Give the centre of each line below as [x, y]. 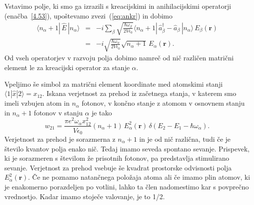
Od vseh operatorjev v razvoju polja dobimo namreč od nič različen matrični [119, 58]
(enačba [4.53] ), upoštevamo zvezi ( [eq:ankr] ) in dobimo [88, 15]
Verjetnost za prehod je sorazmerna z [60, 139]
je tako [102, 112]
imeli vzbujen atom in [37, 103]
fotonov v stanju [58, 112]
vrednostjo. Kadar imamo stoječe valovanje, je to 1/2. [85, 196]
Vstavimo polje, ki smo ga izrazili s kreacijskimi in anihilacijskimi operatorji [118, 6]
